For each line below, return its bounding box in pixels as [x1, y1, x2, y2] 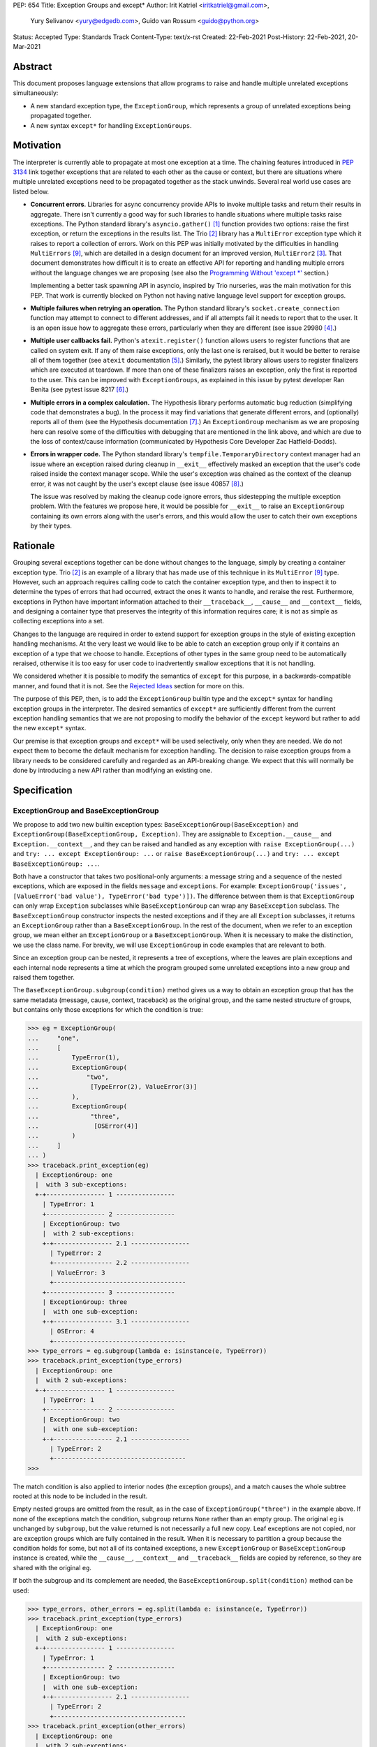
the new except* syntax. [13, 724, 87, 732]
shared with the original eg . [13, 1563, 92, 1572]
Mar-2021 [13, 43, 41, 51]
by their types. [30, 521, 73, 530]
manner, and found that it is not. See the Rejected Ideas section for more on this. [13, 681, 244, 690]
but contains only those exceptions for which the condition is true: [13, 1006, 203, 1014]
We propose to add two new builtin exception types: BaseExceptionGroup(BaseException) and [13, 820, 299, 829]
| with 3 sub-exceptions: [35, 1181, 128, 1189]
